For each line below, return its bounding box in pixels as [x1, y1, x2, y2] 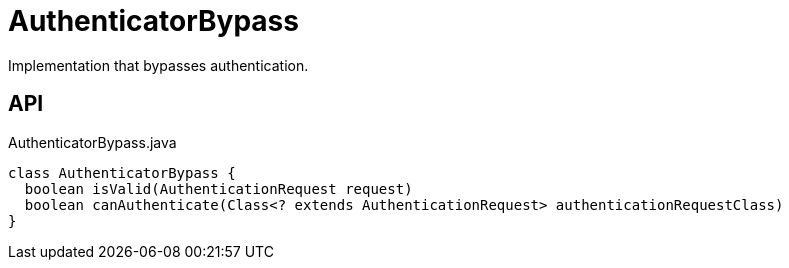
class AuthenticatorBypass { [8, 164, 236, 181]
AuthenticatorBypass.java [8, 133, 177, 151]
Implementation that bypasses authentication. [8, 56, 309, 74]
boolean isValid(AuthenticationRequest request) [24, 180, 413, 197]
